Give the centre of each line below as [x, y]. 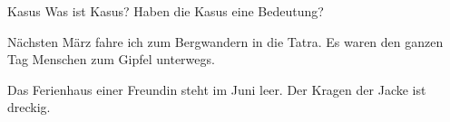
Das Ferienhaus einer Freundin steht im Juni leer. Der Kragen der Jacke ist [217, 89]
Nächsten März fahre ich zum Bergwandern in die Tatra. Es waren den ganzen [225, 41]
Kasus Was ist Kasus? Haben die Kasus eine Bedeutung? [166, 11]
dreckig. [29, 107]
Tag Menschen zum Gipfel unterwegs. [111, 59]
